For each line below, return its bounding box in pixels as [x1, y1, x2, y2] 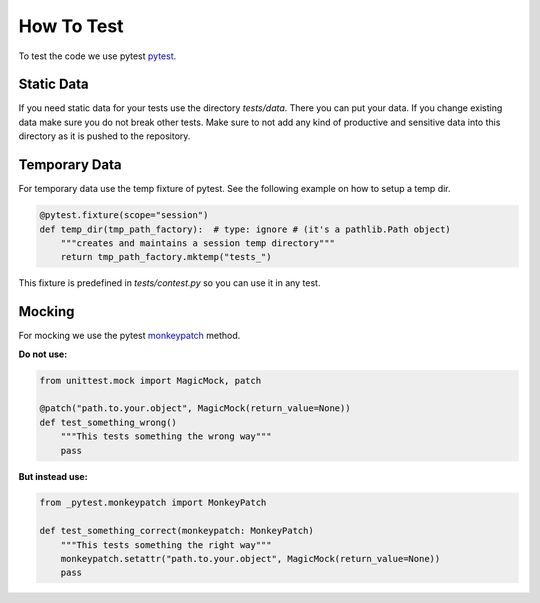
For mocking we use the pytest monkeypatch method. [18, 330, 241, 342]
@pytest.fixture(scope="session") [39, 210, 209, 221]
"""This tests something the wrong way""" [60, 431, 272, 442]
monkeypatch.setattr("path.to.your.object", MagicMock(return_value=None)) [60, 553, 441, 565]
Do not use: [18, 348, 68, 360]
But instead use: [18, 470, 89, 482]
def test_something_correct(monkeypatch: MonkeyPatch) [39, 525, 314, 537]
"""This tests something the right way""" [60, 539, 272, 550]
